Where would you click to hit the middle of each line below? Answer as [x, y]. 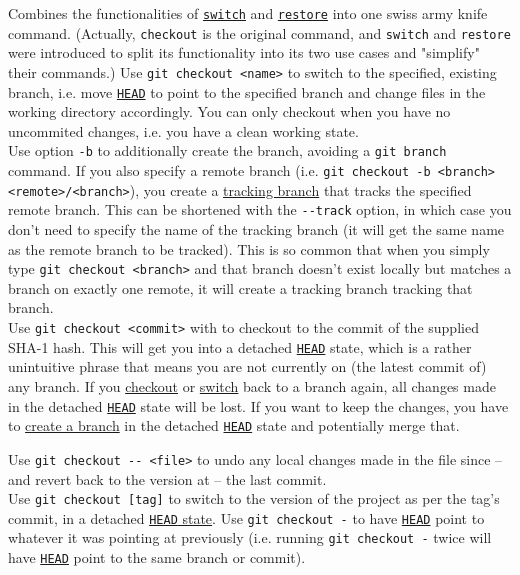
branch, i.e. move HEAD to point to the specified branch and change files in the [247, 91]
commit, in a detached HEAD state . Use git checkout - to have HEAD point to [246, 517]
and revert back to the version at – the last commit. [167, 478]
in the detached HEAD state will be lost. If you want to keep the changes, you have [258, 405]
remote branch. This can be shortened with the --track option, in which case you [260, 209]
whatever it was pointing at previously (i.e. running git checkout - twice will [250, 537]
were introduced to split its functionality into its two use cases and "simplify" [244, 52]
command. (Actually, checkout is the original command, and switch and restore [259, 32]
